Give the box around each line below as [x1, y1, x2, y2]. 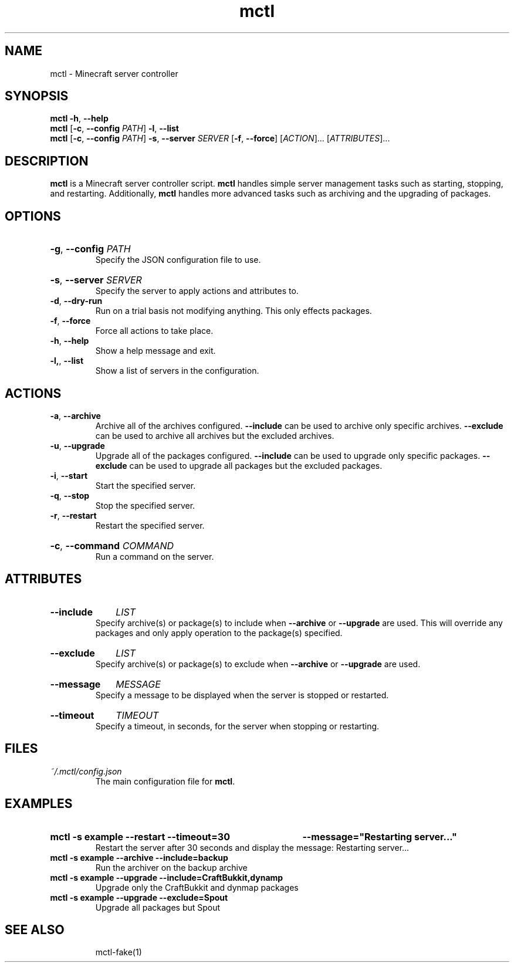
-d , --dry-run [50, 296, 103, 306]
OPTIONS [5, 208, 61, 224]
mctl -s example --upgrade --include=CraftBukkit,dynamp [50, 872, 283, 883]
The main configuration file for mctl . [95, 776, 235, 786]
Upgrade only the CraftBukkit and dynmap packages [95, 882, 299, 892]
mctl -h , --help [50, 113, 109, 124]
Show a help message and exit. [95, 346, 216, 356]
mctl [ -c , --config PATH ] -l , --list [50, 123, 179, 134]
